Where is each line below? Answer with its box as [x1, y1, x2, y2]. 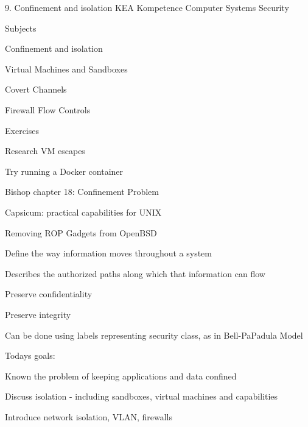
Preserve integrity [5, 308, 71, 320]
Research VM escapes [5, 144, 85, 157]
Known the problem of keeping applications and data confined [5, 369, 237, 382]
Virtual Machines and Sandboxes [5, 62, 128, 75]
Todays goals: [5, 349, 55, 362]
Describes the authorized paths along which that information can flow [5, 267, 265, 280]
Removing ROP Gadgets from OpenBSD [5, 226, 157, 239]
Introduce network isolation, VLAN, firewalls [5, 410, 173, 423]
